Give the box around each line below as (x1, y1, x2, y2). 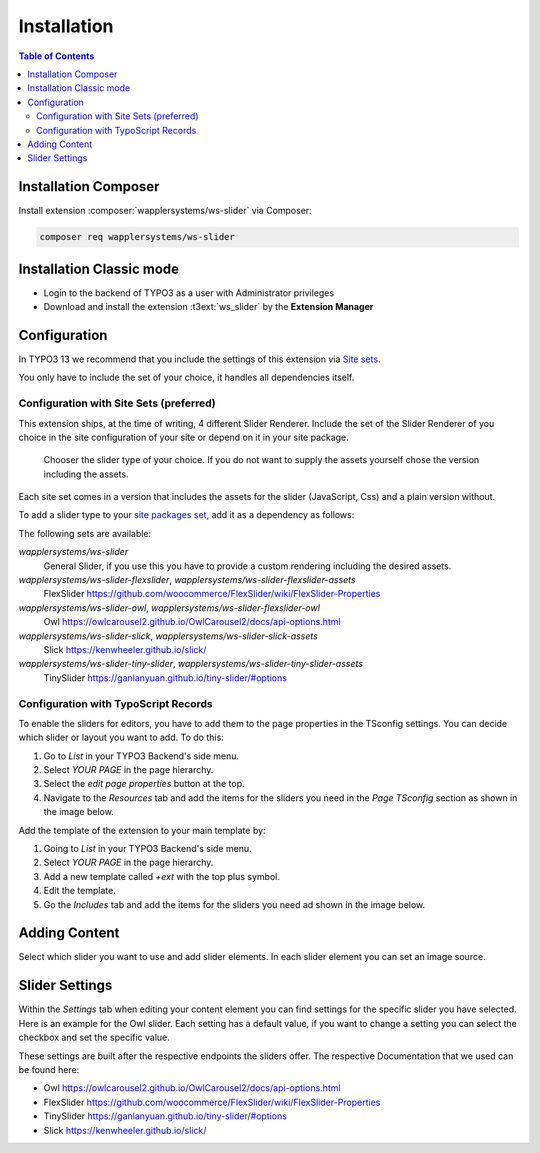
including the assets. (43, 468, 129, 480)
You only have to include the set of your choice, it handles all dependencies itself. (18, 371, 355, 384)
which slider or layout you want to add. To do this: (18, 731, 224, 744)
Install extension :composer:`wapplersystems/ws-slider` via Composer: (18, 205, 312, 217)
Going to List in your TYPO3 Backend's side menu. (43, 843, 252, 855)
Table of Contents (18, 50, 95, 62)
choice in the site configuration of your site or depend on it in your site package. (18, 431, 349, 443)
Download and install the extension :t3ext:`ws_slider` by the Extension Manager (43, 301, 374, 313)
